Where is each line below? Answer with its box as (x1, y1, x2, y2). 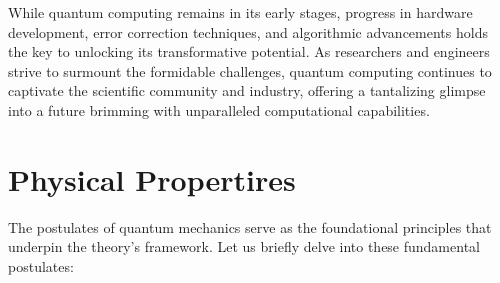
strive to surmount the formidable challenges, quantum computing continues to (8, 60, 492, 81)
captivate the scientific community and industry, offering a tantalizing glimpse (8, 80, 486, 101)
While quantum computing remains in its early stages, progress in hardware (8, 2, 473, 22)
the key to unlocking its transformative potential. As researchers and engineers (8, 41, 490, 62)
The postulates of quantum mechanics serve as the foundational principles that (8, 216, 492, 237)
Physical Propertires (8, 158, 296, 199)
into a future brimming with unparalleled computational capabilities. (8, 99, 430, 120)
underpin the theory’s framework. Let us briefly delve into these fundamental (8, 236, 480, 257)
